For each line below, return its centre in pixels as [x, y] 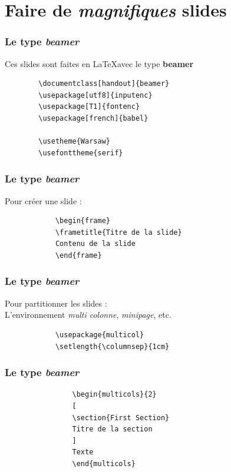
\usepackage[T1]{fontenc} [89, 107]
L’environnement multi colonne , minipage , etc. [88, 315]
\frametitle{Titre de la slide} [118, 232]
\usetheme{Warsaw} [74, 142]
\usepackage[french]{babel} [93, 118]
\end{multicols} [104, 463]
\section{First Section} [121, 418]
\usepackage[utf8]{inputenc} [95, 95]
